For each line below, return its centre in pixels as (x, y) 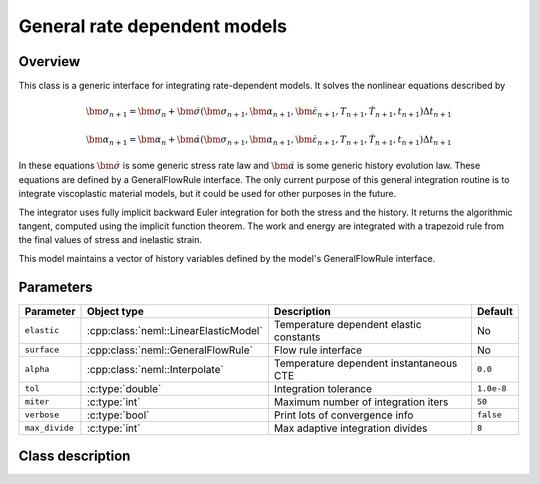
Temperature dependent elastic (347, 324)
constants (297, 337)
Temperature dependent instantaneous (365, 363)
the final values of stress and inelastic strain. (110, 240)
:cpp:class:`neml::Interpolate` (155, 369)
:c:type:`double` (124, 388)
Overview (49, 61)
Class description (74, 456)
